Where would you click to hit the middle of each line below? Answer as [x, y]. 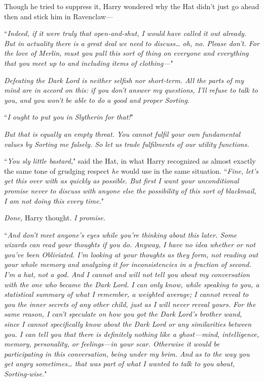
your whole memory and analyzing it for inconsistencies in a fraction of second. [128, 264]
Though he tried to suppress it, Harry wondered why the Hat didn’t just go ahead [132, 6]
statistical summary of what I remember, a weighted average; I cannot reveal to [126, 294]
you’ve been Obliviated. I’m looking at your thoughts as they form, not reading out [131, 254]
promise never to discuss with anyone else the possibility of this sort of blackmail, [130, 190]
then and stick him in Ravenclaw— [59, 16]
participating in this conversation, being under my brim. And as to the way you [127, 353]
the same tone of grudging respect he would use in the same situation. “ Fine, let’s [131, 170]
